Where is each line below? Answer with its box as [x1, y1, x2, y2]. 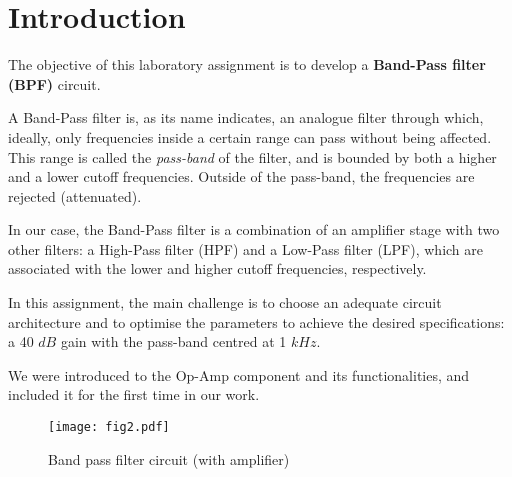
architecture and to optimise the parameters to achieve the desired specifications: [8, 311, 505, 332]
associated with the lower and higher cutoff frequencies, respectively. [8, 258, 427, 279]
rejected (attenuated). [8, 185, 142, 206]
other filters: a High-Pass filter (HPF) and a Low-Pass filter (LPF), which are [8, 238, 484, 259]
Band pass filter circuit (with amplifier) [48, 448, 290, 469]
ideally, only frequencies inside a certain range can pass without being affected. [8, 126, 492, 147]
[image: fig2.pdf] [48, 420, 170, 435]
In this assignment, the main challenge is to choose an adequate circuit [8, 292, 442, 313]
